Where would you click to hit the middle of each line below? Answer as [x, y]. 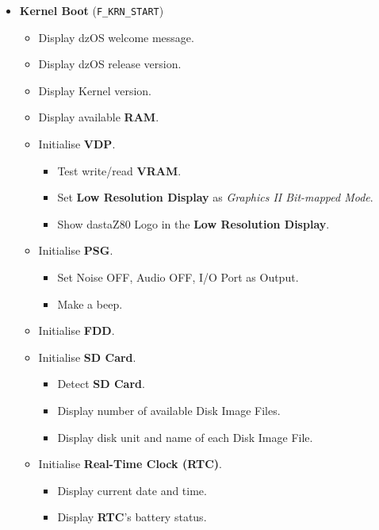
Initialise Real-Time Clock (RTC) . [130, 464]
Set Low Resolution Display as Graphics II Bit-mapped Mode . [215, 197]
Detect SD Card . [101, 384]
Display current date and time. [132, 490]
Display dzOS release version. [110, 64]
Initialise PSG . [76, 250]
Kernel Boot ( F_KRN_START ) [92, 10]
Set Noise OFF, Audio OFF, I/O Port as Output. [178, 277]
